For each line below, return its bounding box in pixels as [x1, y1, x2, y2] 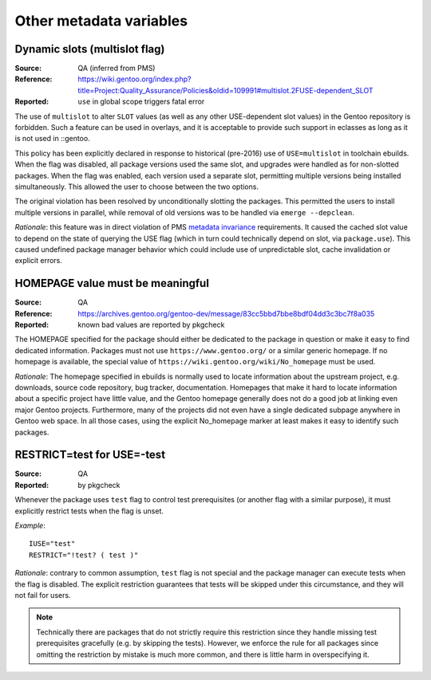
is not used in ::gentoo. [14, 134, 91, 143]
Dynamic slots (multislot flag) [14, 42, 165, 56]
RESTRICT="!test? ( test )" [29, 550, 139, 560]
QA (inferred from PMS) [77, 64, 156, 73]
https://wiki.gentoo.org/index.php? [77, 74, 192, 84]
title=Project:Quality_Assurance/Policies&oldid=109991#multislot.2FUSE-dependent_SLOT [77, 85, 374, 95]
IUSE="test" [29, 539, 76, 548]
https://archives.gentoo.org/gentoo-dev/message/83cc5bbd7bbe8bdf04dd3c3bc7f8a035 [77, 309, 375, 318]
